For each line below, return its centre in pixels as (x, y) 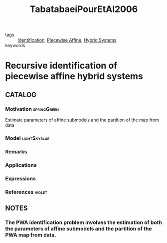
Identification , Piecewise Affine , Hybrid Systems (67, 40)
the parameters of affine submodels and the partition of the (79, 228)
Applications (21, 165)
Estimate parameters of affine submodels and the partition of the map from (82, 120)
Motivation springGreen (32, 109)
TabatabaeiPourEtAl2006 (84, 9)
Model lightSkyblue (27, 138)
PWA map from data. (31, 235)
